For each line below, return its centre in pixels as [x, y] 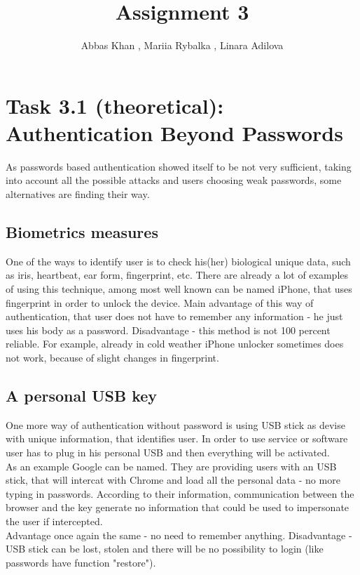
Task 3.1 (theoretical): [115, 105]
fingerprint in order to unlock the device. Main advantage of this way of [160, 302]
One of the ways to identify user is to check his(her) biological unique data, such [178, 261]
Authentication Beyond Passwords [174, 132]
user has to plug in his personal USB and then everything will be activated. [168, 452]
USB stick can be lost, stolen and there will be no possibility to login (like [165, 549]
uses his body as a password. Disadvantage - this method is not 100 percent [168, 330]
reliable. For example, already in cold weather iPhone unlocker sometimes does [175, 344]
